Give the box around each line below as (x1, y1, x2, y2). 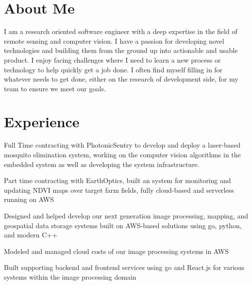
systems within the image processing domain (4, 271, 136, 282)
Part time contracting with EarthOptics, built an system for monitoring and (4, 175, 231, 185)
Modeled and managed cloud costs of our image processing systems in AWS (4, 246, 229, 256)
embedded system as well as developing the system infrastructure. (4, 159, 200, 169)
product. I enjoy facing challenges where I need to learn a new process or (4, 54, 221, 65)
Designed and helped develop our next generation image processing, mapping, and (4, 210, 249, 220)
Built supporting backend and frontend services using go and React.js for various (4, 262, 245, 272)
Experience (4, 112, 80, 132)
